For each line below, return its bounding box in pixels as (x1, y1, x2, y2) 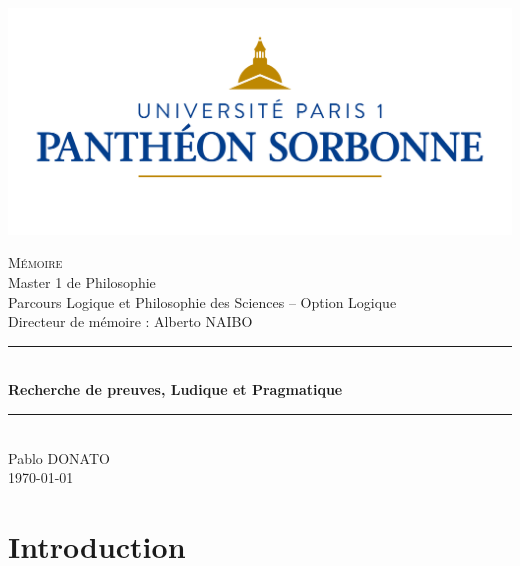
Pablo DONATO (8, 447, 110, 468)
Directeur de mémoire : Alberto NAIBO (8, 311, 253, 332)
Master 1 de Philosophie (8, 272, 156, 293)
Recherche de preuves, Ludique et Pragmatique (8, 379, 343, 400)
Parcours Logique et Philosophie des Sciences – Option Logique (8, 291, 397, 312)
